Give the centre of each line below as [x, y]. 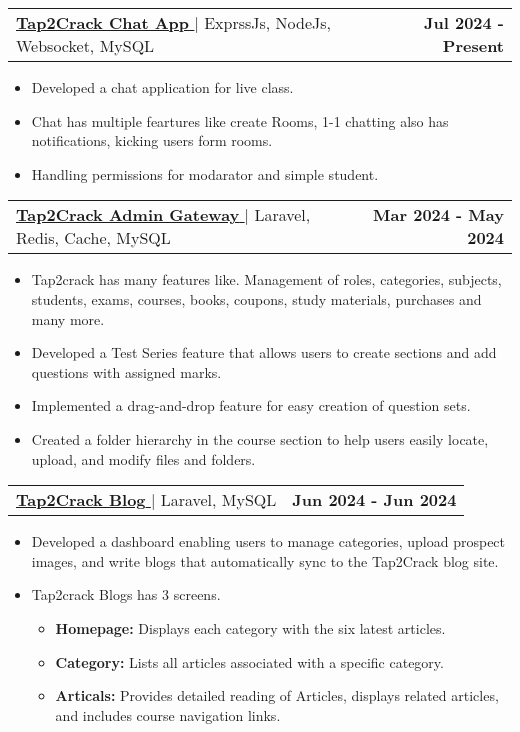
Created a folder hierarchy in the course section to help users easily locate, [260, 438]
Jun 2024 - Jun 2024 [374, 500]
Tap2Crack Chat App [103, 22]
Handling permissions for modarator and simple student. [205, 173]
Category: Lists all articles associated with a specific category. [249, 661]
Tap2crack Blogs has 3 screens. [126, 594]
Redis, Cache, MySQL [93, 238]
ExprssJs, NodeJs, [268, 22]
